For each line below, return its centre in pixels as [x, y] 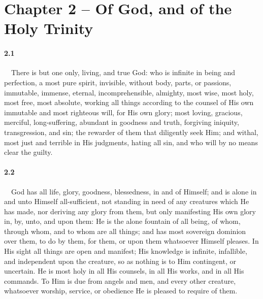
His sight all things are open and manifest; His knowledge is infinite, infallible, [126, 251]
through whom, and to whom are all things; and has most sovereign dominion [125, 231]
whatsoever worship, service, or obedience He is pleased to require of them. [121, 291]
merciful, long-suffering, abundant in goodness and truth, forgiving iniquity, [122, 122]
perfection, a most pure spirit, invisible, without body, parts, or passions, [118, 82]
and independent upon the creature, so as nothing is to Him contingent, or [120, 261]
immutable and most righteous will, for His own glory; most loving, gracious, [123, 112]
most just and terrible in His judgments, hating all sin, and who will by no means [131, 142]
